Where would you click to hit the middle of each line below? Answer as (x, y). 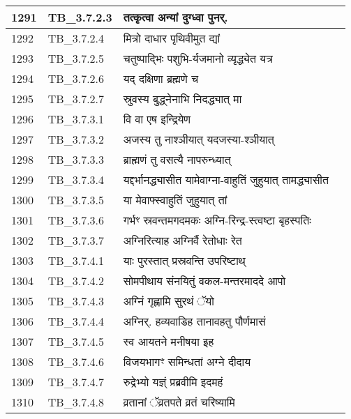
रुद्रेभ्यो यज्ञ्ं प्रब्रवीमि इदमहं (173, 382)
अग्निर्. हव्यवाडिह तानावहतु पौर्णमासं (194, 321)
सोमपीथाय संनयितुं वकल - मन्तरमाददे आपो (204, 281)
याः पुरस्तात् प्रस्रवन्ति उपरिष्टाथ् (184, 260)
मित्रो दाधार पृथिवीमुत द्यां (172, 38)
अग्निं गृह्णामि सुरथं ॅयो (169, 301)
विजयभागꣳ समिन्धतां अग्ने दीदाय (187, 361)
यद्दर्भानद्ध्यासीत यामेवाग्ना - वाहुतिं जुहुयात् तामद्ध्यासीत (226, 180)
